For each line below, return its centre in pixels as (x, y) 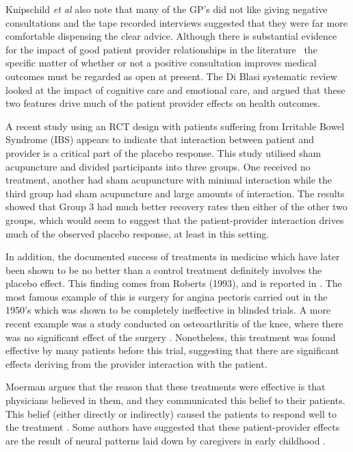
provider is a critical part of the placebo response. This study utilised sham (164, 152)
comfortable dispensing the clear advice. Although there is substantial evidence (171, 36)
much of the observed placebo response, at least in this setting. (138, 233)
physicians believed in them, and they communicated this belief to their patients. (175, 400)
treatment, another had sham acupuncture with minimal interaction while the (169, 180)
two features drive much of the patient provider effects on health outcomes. (163, 103)
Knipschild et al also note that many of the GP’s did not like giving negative (167, 9)
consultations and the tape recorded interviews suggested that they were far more (176, 22)
